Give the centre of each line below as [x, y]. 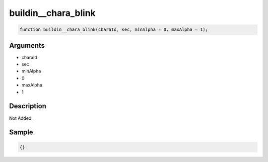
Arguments [27, 45]
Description [28, 106]
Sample [21, 132]
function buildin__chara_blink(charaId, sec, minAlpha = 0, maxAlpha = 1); [114, 30]
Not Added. [21, 118]
